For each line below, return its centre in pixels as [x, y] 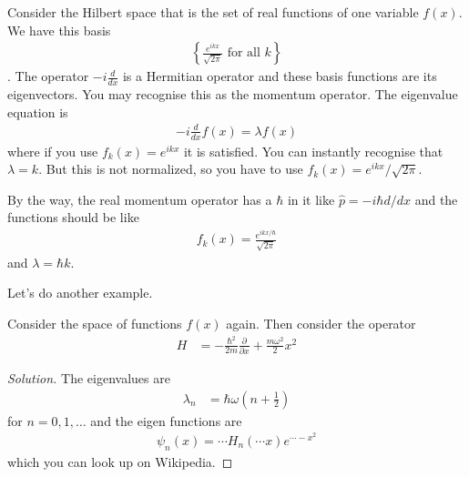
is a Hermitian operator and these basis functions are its [280, 76]
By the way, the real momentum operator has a [140, 199]
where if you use [53, 151]
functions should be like [73, 217]
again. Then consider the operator [321, 323]
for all [244, 53]
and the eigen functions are [166, 420]
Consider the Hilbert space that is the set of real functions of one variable [213, 12]
